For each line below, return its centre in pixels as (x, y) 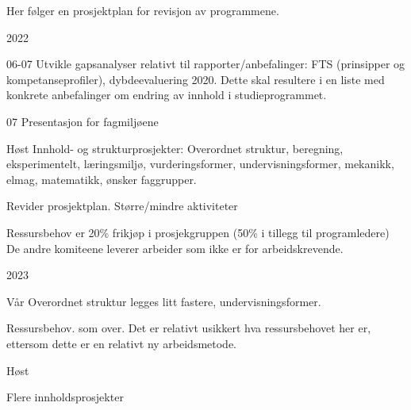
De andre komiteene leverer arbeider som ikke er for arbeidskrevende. (175, 248)
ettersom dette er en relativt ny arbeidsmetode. (122, 343)
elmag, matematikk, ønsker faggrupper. (102, 179)
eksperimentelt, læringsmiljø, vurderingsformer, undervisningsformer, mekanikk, (200, 164)
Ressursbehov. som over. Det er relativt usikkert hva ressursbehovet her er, (189, 328)
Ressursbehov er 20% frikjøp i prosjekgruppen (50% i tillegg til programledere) (198, 232)
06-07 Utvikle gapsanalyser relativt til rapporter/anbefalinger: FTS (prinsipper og (206, 64)
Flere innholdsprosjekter (65, 397)
